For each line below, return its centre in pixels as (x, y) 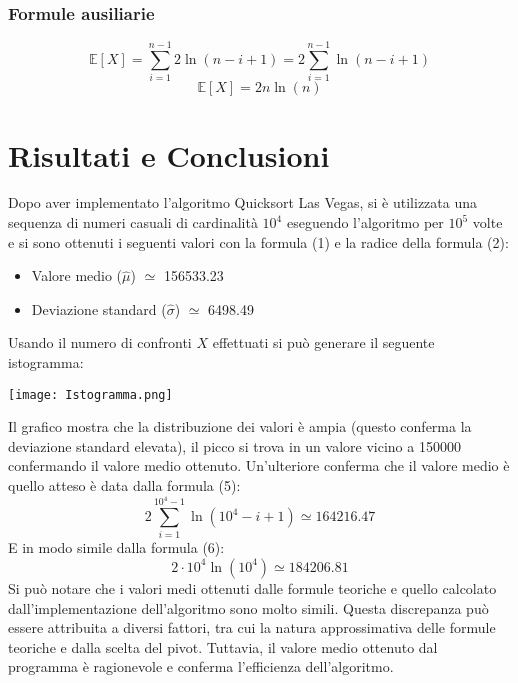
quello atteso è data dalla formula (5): (124, 485)
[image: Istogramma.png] (90, 394)
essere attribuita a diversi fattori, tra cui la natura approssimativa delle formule (252, 627)
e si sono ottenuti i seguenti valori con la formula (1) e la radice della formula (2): (258, 241)
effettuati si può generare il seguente (323, 342)
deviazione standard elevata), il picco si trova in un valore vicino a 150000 (234, 445)
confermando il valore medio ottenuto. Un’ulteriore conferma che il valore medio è (259, 465)
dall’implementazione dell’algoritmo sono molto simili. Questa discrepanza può (248, 607)
